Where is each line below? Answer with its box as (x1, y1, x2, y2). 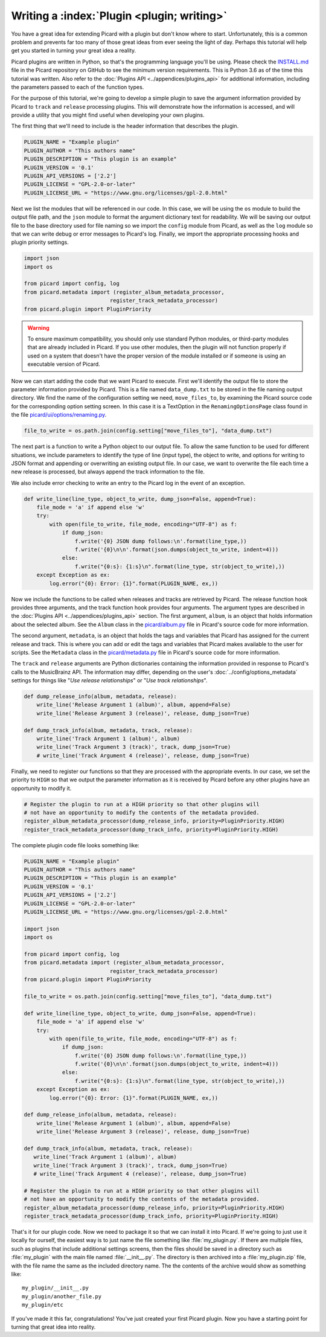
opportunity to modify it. (11, 784, 72, 792)
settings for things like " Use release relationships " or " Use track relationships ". (11, 677, 208, 684)
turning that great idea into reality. (11, 1323, 96, 1330)
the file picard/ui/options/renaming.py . (11, 411, 107, 418)
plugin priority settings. (11, 239, 69, 246)
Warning (27, 324, 50, 332)
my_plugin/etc (22, 1301, 63, 1309)
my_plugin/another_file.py (22, 1293, 102, 1300)
